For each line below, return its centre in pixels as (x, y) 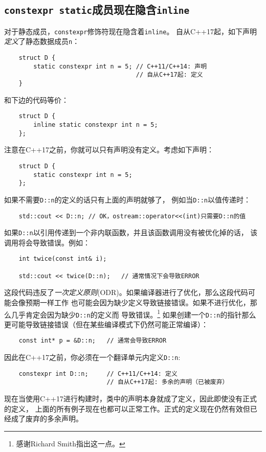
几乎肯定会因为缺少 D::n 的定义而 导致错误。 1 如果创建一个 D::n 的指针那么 (134, 313)
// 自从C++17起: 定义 (169, 75)
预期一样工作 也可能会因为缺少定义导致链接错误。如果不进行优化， (138, 302)
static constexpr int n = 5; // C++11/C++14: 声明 (120, 66)
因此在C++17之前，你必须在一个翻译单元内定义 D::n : (92, 357)
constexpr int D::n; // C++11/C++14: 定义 (98, 374)
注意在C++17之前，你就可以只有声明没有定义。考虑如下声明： (109, 150)
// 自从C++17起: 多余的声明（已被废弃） (168, 382)
